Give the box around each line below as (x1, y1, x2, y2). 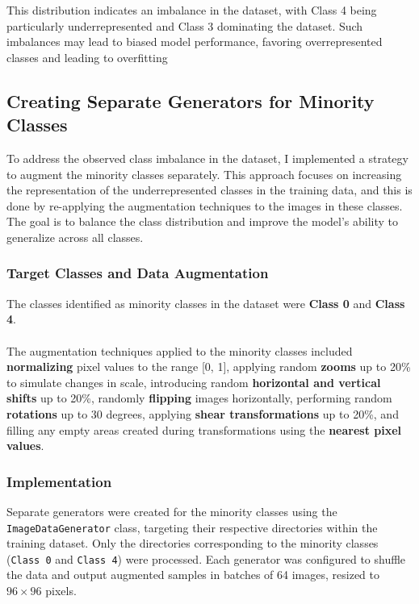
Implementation (6, 471, 112, 491)
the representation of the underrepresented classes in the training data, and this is (6, 181, 413, 198)
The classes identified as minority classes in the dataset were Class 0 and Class (6, 294, 405, 311)
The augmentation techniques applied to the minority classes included (6, 342, 353, 359)
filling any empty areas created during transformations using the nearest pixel (6, 421, 402, 438)
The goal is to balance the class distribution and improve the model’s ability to (6, 213, 399, 230)
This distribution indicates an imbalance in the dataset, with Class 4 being (6, 2, 377, 18)
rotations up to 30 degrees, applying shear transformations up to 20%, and (6, 405, 399, 422)
